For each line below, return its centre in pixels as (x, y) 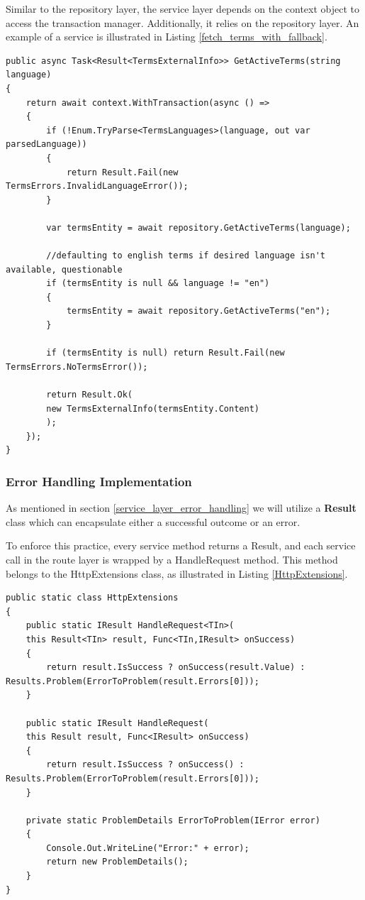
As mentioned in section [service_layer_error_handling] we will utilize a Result (181, 508)
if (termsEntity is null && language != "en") (158, 284)
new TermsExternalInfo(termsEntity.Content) (153, 408)
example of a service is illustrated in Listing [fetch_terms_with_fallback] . (167, 37)
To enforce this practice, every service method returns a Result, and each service (181, 545)
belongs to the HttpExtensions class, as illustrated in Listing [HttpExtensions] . (177, 573)
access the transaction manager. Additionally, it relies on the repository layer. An (182, 22)
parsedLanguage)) (46, 144)
